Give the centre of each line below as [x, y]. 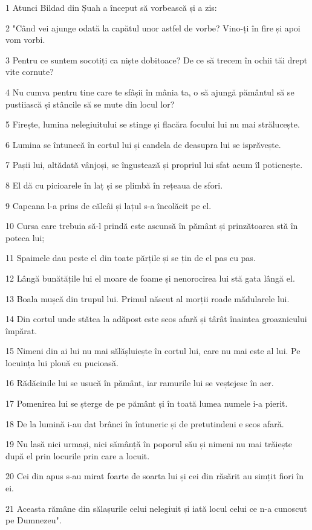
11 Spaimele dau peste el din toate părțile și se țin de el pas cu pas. [131, 258]
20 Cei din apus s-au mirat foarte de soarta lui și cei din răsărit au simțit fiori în [155, 476]
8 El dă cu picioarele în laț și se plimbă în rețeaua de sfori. [114, 185]
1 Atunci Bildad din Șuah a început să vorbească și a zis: [111, 7]
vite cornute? [30, 72]
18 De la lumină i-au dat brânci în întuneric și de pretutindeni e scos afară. [145, 423]
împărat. [21, 330]
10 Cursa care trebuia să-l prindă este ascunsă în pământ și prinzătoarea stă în [152, 226]
